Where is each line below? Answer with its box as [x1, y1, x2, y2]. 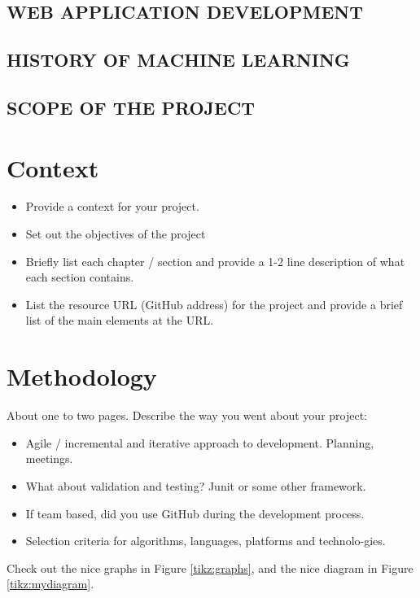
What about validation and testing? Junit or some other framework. [25, 477, 366, 494]
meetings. [25, 450, 73, 467]
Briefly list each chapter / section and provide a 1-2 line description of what [25, 252, 405, 269]
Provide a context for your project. [25, 198, 199, 215]
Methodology [7, 360, 157, 393]
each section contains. [25, 268, 134, 286]
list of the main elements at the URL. [25, 312, 214, 329]
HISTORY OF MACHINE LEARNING [7, 47, 350, 72]
